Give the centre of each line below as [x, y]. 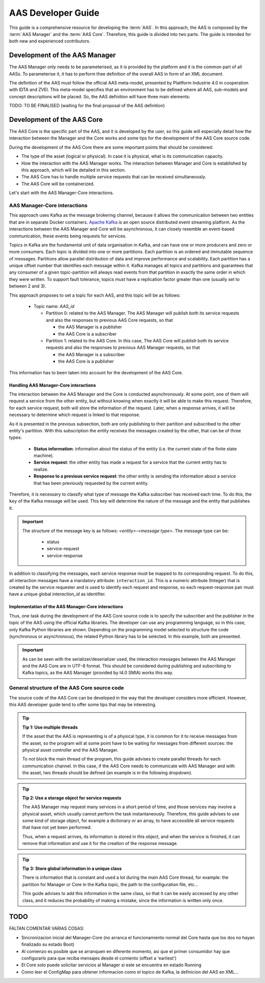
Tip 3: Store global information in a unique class [72, 869]
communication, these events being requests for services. [68, 236]
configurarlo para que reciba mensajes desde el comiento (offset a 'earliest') [99, 958]
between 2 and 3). [28, 286]
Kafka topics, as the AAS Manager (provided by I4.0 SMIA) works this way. [98, 673]
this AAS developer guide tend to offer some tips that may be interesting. [83, 704]
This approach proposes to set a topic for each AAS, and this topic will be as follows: [95, 295]
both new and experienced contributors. [50, 41]
